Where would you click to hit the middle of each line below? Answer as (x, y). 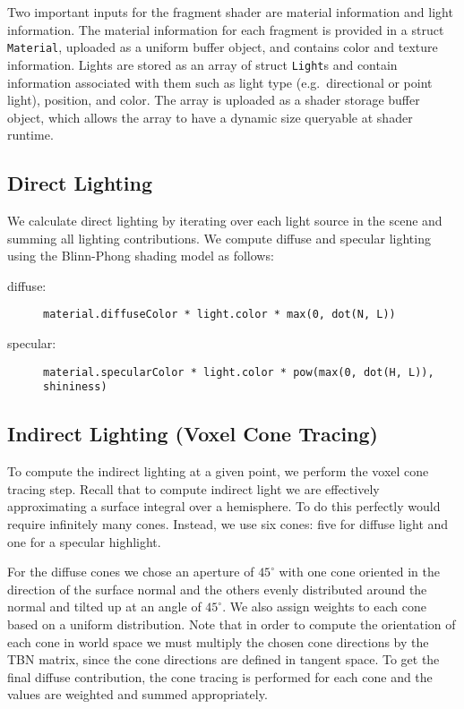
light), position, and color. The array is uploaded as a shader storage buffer (214, 100)
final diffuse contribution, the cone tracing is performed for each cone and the (220, 676)
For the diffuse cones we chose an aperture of (131, 572)
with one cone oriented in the (359, 572)
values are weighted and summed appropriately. (137, 694)
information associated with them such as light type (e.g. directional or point (220, 82)
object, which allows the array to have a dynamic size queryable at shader (210, 117)
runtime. (30, 135)
